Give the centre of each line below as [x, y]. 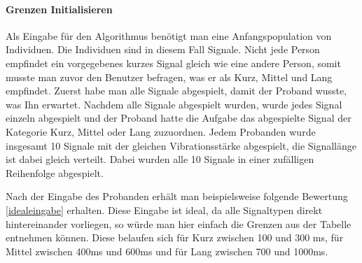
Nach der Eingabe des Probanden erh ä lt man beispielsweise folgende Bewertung [177, 196]
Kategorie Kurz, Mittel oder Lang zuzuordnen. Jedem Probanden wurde [161, 131]
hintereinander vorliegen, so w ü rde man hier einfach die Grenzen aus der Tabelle [179, 223]
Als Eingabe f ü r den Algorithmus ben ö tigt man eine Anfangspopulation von [169, 35]
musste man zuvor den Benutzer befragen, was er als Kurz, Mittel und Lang [169, 77]
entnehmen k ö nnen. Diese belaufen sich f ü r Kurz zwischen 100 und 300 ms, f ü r [175, 237]
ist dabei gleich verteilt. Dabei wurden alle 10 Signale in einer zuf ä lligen [160, 159]
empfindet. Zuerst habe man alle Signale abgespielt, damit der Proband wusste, [176, 91]
